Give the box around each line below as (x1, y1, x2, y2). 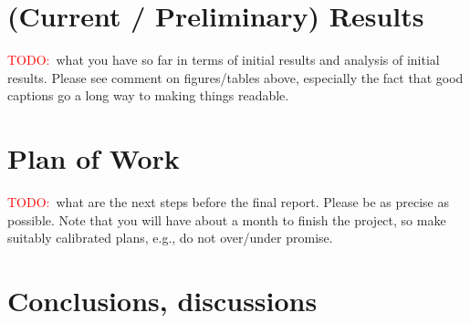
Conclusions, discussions (7, 282, 318, 318)
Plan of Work (7, 140, 180, 177)
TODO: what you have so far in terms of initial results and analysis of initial (7, 50, 440, 69)
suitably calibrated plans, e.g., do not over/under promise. (7, 228, 333, 247)
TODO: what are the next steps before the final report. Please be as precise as (7, 193, 450, 212)
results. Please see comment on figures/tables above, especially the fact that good (7, 68, 464, 87)
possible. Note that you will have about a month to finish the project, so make (7, 210, 446, 229)
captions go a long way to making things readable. (7, 86, 289, 105)
